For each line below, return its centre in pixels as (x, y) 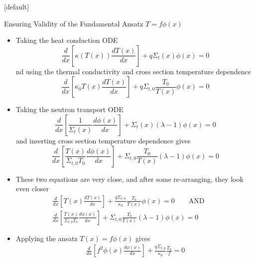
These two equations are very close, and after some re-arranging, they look (129, 179)
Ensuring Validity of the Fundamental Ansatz (74, 23)
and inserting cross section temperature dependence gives (103, 140)
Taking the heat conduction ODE (67, 40)
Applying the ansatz (47, 238)
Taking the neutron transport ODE (69, 109)
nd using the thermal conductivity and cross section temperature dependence (133, 71)
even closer (32, 189)
